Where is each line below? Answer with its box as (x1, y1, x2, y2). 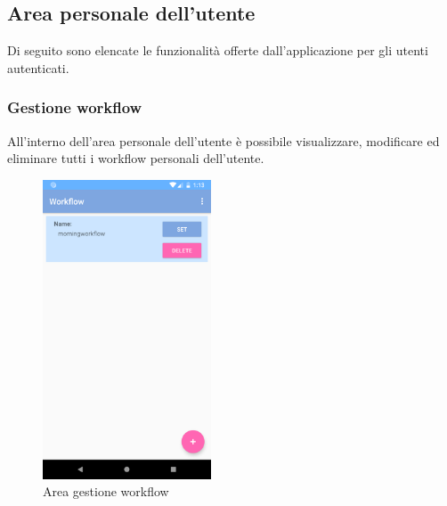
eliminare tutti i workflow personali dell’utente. (7, 149, 264, 167)
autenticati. (7, 58, 69, 77)
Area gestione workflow (43, 482, 169, 501)
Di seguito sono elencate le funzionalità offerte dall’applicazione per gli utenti (7, 41, 428, 60)
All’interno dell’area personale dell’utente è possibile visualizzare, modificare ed (7, 131, 440, 150)
